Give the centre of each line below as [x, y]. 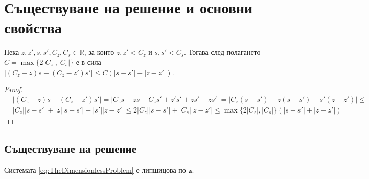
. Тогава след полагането [222, 52]
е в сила [88, 62]
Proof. [14, 89]
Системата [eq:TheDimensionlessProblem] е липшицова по [95, 170]
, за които [99, 52]
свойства [33, 27]
